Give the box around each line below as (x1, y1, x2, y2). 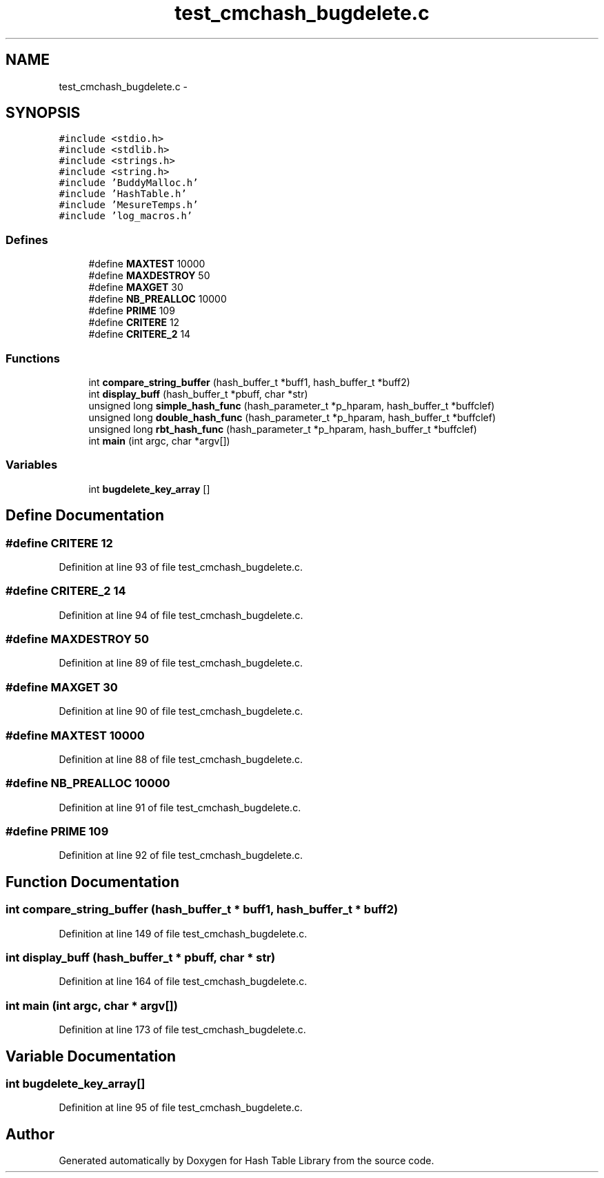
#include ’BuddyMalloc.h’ (59, 177, 199, 189)
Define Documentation (6, 507, 164, 525)
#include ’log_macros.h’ (59, 210, 193, 222)
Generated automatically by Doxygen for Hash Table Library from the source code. (59, 1155, 434, 1167)
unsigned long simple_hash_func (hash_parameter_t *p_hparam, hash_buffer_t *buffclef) (88, 399, 495, 412)
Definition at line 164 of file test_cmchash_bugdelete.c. (59, 975, 308, 988)
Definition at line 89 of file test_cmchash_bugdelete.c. (59, 657, 303, 669)
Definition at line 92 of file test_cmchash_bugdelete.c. (59, 849, 303, 862)
